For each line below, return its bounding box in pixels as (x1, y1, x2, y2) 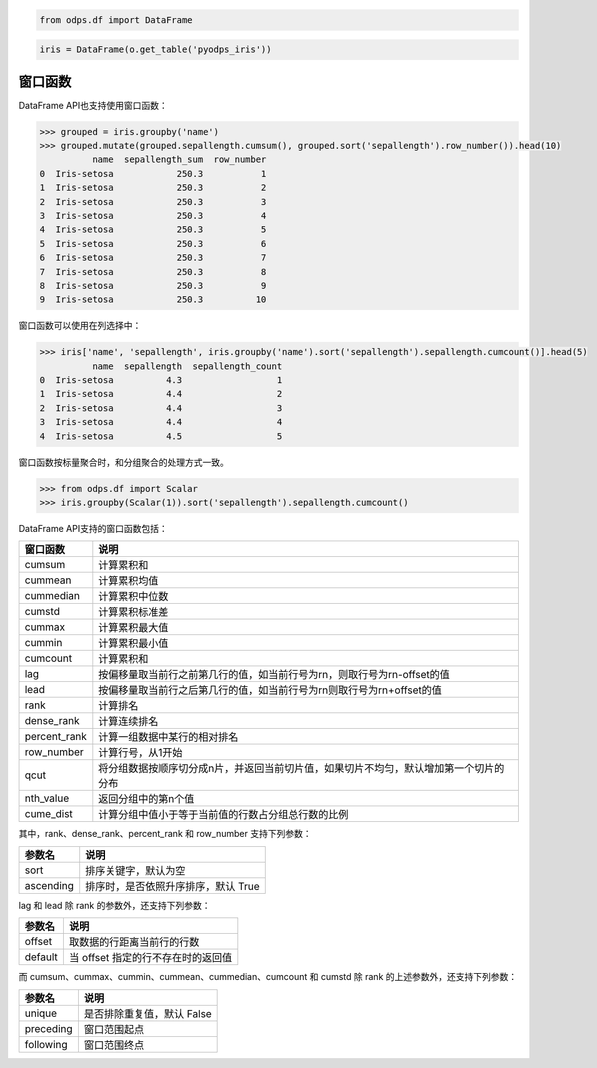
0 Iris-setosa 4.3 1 (39, 375, 283, 386)
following (24, 1037, 69, 1051)
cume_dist (24, 807, 74, 821)
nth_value (24, 791, 70, 805)
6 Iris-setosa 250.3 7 (39, 252, 267, 264)
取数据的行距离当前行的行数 (68, 935, 200, 949)
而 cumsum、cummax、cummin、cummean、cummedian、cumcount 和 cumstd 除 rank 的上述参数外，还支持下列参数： (18, 971, 518, 983)
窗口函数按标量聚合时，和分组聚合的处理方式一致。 (18, 456, 229, 468)
